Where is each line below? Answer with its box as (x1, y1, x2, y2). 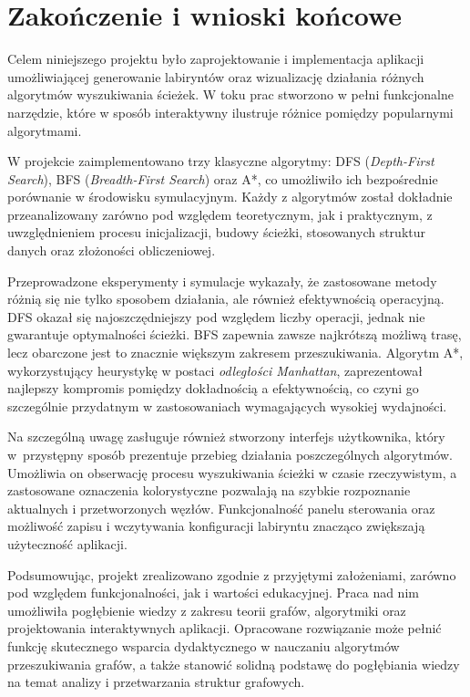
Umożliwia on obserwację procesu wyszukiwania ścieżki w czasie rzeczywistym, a (7, 463, 457, 482)
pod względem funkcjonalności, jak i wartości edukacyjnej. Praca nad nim (7, 583, 419, 602)
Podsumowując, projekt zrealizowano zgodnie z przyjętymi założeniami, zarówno (7, 565, 456, 584)
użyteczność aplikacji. (7, 534, 128, 553)
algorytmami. (7, 120, 82, 140)
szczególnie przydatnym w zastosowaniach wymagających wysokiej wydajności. (7, 396, 447, 415)
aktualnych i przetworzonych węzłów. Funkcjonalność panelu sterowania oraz (7, 498, 435, 517)
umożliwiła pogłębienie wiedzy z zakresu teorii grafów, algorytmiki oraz (7, 600, 406, 619)
